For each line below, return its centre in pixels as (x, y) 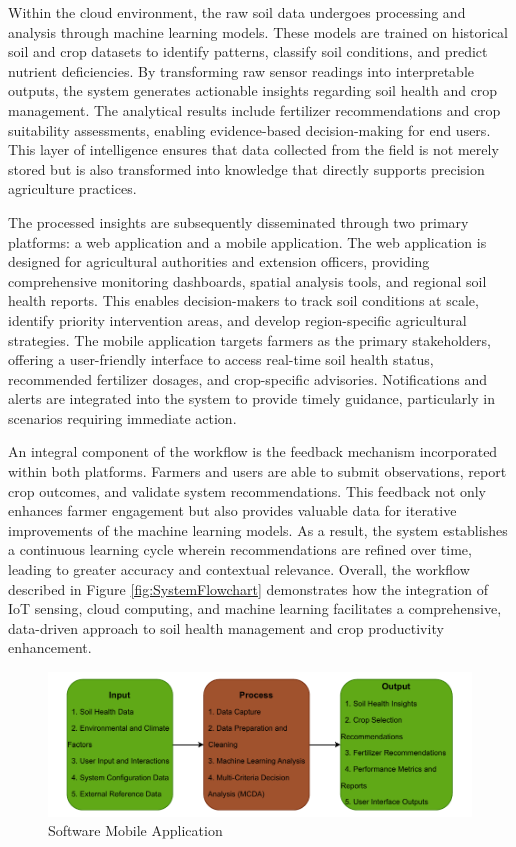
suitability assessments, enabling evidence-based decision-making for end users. (249, 129)
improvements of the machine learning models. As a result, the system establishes (258, 529)
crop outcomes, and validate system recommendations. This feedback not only (247, 490)
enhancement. (50, 647)
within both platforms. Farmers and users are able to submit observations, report (257, 471)
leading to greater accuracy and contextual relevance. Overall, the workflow (239, 569)
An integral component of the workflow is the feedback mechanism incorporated (253, 451)
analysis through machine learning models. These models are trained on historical (258, 31)
